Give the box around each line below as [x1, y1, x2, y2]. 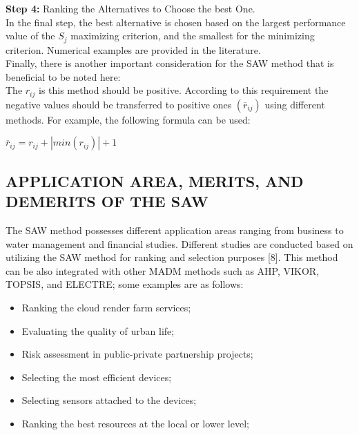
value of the [6, 28, 55, 43]
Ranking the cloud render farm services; [21, 300, 191, 315]
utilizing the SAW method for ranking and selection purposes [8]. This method [6, 250, 338, 264]
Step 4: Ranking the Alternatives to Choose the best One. [6, 1, 255, 15]
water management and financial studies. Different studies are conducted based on [6, 236, 353, 251]
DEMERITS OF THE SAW [6, 191, 208, 212]
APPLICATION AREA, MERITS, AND [6, 170, 304, 191]
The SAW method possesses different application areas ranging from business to [6, 223, 344, 238]
